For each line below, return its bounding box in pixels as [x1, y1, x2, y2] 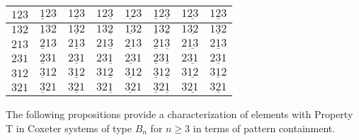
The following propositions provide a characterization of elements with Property [6, 107, 353, 122]
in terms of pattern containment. [193, 120, 336, 135]
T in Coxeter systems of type [6, 120, 132, 135]
